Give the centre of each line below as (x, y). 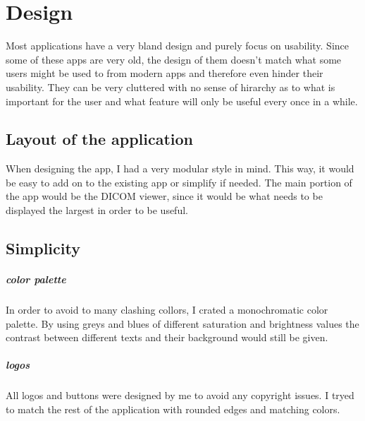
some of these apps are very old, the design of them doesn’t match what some (174, 59)
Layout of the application (100, 139)
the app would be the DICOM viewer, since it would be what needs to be (164, 196)
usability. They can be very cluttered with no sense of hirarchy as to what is (171, 87)
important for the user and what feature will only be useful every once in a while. (182, 101)
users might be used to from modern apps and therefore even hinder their (165, 73)
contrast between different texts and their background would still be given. (167, 337)
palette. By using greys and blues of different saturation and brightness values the (182, 323)
